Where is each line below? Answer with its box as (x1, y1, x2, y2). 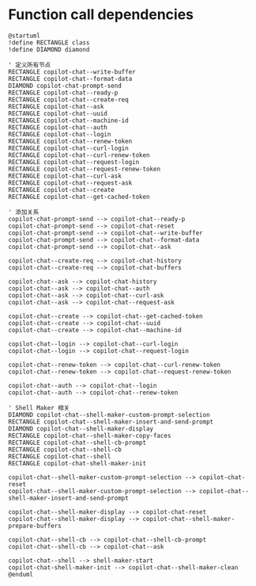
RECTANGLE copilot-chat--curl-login (8, 144, 129, 152)
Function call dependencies (8, 6, 194, 24)
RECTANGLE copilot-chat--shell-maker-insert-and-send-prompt (8, 418, 214, 426)
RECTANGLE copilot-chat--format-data (8, 75, 133, 82)
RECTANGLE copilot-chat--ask (8, 102, 104, 110)
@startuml (8, 32, 41, 40)
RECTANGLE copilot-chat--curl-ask (8, 172, 122, 180)
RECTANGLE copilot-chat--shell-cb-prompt (8, 439, 147, 446)
